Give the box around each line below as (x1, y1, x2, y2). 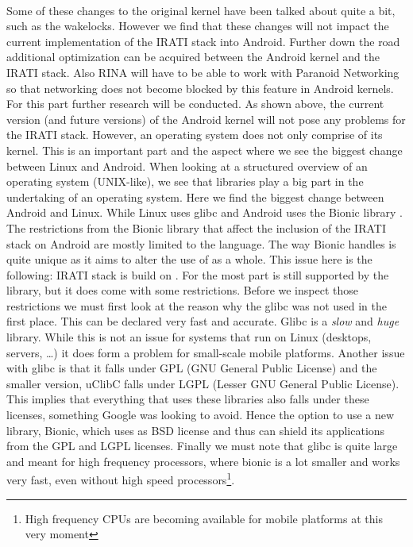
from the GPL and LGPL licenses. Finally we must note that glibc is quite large (6, 437, 398, 454)
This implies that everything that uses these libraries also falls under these (6, 391, 369, 407)
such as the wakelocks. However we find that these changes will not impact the (6, 17, 389, 34)
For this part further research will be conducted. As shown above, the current (6, 95, 384, 112)
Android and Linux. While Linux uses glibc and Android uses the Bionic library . (6, 204, 403, 221)
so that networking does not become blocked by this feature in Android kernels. (6, 79, 394, 96)
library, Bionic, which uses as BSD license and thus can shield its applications (6, 422, 385, 438)
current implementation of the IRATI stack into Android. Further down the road (6, 33, 400, 49)
